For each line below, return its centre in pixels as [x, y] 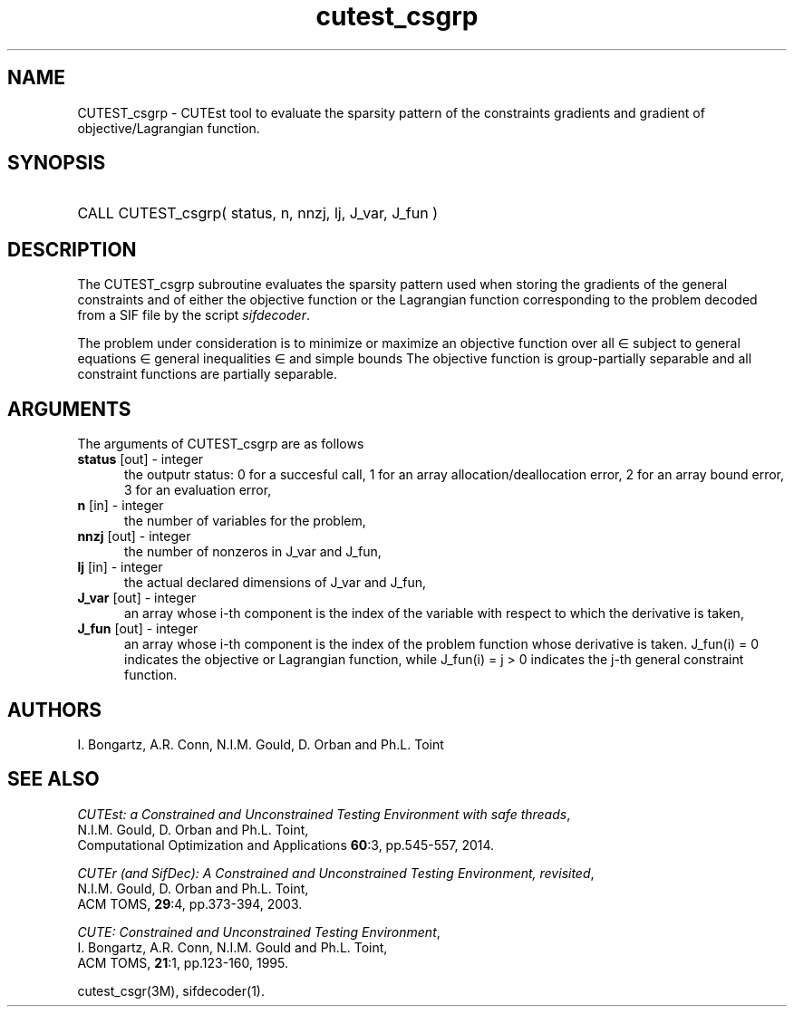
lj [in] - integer [120, 567]
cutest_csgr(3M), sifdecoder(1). [171, 990]
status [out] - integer [140, 459]
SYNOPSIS [57, 163]
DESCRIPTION [72, 249]
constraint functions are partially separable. [207, 374]
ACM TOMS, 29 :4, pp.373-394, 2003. [190, 903]
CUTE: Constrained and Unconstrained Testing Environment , [259, 932]
